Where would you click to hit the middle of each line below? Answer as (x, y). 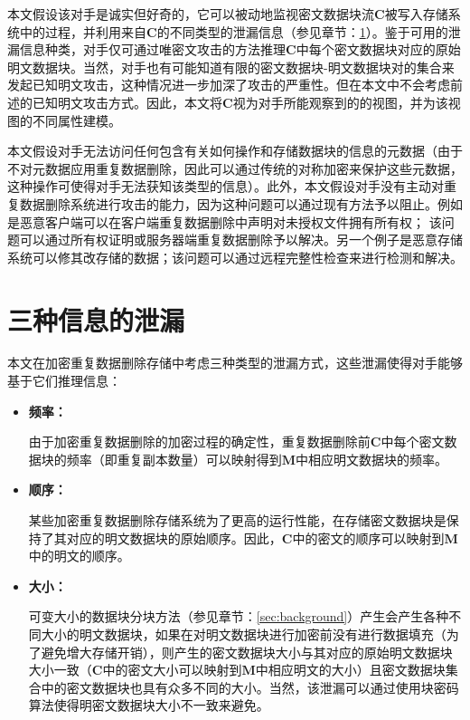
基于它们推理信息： (64, 381)
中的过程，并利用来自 (83, 31)
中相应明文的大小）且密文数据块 (350, 670)
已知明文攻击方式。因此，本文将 (127, 102)
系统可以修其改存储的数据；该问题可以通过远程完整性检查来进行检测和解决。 (235, 257)
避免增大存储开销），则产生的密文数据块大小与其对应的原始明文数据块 (247, 652)
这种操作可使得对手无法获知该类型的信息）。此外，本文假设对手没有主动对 (226, 186)
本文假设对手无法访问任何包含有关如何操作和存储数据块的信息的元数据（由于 (235, 151)
